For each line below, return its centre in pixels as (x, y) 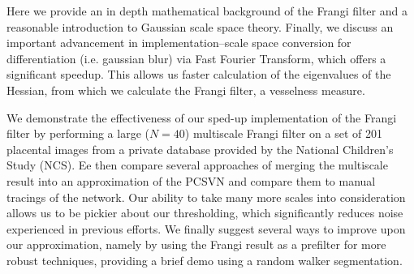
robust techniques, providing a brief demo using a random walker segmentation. (205, 260)
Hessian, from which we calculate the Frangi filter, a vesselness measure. (186, 90)
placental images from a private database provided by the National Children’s (200, 149)
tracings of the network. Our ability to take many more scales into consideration (206, 197)
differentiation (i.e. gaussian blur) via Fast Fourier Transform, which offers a (196, 58)
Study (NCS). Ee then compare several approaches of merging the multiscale (197, 165)
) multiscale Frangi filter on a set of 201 (283, 133)
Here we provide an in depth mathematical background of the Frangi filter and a (207, 11)
